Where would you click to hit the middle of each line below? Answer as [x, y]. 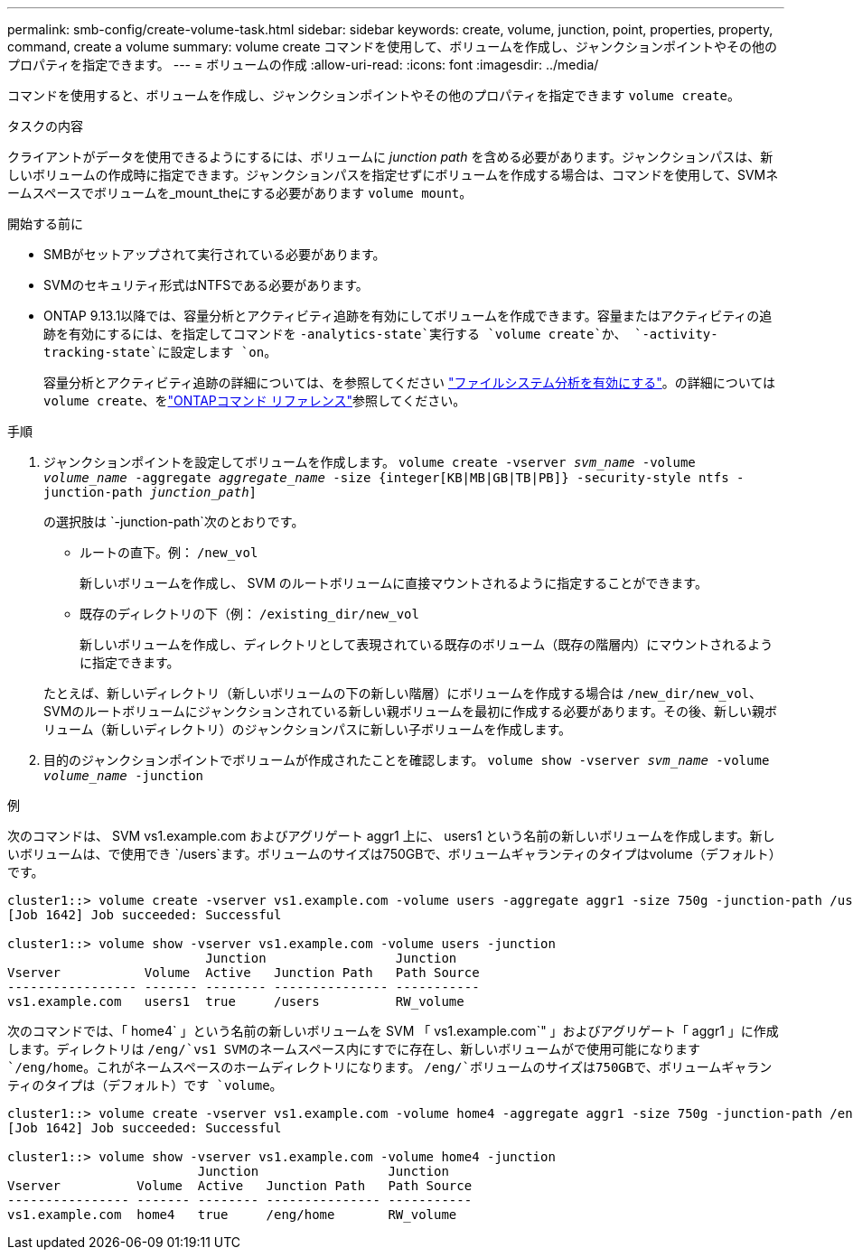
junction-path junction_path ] [150, 492]
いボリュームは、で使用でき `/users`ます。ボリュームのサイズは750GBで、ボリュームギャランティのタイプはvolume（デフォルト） [394, 854]
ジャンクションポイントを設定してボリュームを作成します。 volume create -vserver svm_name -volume [370, 462]
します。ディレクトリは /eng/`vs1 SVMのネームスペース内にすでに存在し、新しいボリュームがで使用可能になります [354, 1049]
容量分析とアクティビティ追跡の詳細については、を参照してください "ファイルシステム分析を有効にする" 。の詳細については [410, 382]
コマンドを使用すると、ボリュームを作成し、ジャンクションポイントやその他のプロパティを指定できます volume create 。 [374, 95]
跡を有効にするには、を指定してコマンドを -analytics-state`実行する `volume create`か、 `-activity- [381, 334]
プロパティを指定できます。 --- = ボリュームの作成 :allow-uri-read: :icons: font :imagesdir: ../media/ [303, 65]
